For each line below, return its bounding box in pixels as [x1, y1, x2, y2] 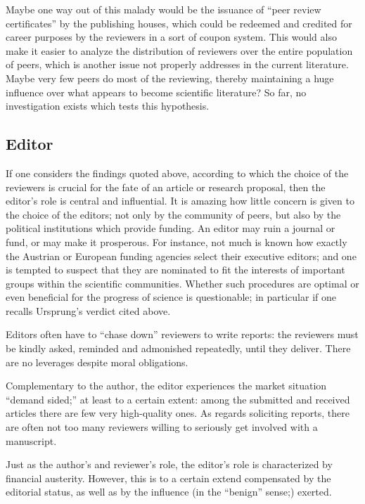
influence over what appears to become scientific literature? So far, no [6, 84, 307, 99]
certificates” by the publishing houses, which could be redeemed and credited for [6, 15, 352, 30]
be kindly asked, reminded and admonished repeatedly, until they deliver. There [6, 341, 351, 356]
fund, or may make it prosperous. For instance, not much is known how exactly [6, 234, 347, 249]
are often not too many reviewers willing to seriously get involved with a [6, 420, 318, 434]
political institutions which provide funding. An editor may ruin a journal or [6, 221, 335, 235]
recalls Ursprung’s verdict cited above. [6, 303, 171, 318]
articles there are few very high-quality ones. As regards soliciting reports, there [6, 406, 350, 420]
